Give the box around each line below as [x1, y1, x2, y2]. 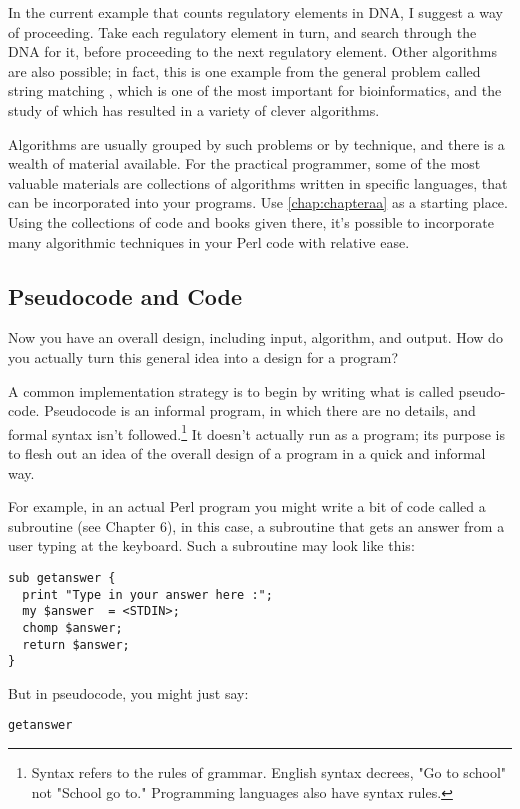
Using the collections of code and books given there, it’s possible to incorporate [8, 211, 494, 232]
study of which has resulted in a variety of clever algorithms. [8, 99, 380, 120]
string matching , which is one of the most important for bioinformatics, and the [8, 80, 502, 101]
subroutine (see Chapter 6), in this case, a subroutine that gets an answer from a [8, 515, 505, 536]
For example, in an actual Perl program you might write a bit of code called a [8, 496, 486, 517]
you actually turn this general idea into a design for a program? [8, 346, 399, 367]
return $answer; [22, 637, 130, 652]
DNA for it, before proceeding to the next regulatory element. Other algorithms [8, 41, 498, 62]
